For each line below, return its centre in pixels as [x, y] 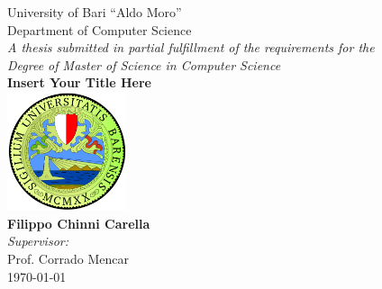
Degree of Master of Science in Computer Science [144, 64]
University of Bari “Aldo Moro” [95, 12]
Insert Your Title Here [79, 82]
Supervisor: [38, 241]
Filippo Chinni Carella [79, 223]
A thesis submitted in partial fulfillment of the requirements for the [191, 47]
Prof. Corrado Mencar [68, 259]
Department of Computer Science [100, 29]
